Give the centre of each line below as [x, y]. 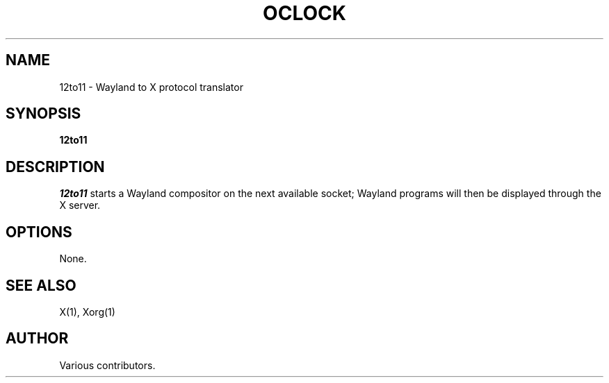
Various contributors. [107, 365]
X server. [80, 205]
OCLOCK [304, 13]
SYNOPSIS [43, 114]
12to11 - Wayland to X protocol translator [151, 87]
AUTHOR [37, 339]
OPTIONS [39, 232]
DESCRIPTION [55, 167]
